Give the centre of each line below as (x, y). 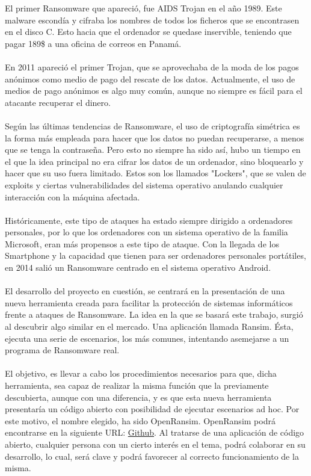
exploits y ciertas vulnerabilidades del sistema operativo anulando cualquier (144, 184)
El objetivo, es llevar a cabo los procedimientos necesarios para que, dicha (141, 373)
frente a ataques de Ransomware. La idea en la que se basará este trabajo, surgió (154, 314)
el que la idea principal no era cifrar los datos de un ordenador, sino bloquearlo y (154, 161)
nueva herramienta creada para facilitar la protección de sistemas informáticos (149, 302)
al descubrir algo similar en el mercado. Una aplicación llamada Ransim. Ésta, (149, 326)
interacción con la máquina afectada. (72, 196)
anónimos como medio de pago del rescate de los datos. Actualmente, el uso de (150, 79)
